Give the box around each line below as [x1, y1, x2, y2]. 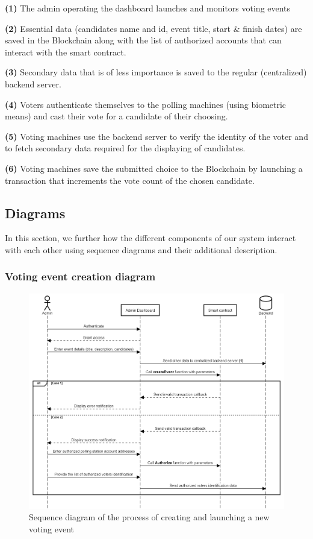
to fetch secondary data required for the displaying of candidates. [5, 142, 246, 154]
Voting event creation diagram [5, 269, 156, 284]
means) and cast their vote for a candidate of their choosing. [5, 110, 228, 122]
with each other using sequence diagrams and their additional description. [5, 243, 277, 256]
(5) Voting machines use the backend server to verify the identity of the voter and [5, 130, 308, 142]
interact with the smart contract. [5, 45, 126, 58]
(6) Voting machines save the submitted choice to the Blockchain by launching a [5, 162, 303, 174]
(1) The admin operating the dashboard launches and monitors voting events [5, 2, 291, 14]
